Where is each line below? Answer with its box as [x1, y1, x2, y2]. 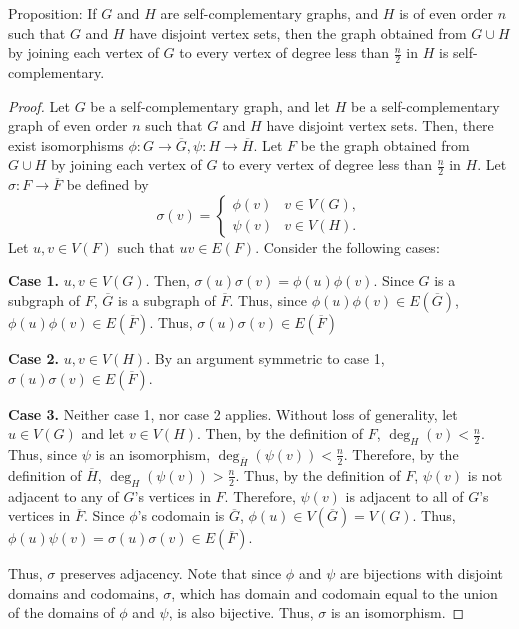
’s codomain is [137, 505, 225, 526]
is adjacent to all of [345, 485, 464, 506]
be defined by [66, 174, 149, 195]
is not [467, 464, 503, 485]
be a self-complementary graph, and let [90, 95, 331, 116]
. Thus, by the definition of [235, 464, 401, 485]
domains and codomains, [8, 582, 159, 603]
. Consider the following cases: [255, 236, 440, 257]
